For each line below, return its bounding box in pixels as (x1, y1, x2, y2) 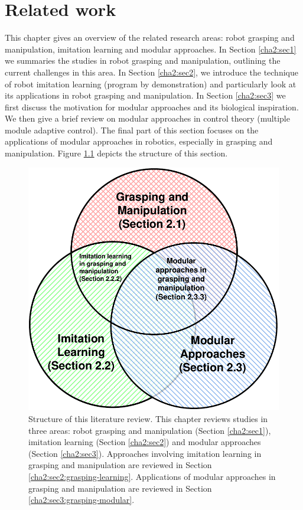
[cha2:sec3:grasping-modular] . (28, 493, 135, 506)
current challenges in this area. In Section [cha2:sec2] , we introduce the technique (5, 66, 298, 78)
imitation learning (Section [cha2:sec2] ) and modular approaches (28, 436, 261, 448)
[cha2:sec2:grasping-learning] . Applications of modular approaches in (28, 470, 276, 482)
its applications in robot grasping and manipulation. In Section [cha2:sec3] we (5, 89, 286, 102)
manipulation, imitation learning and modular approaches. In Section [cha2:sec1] (5, 42, 297, 55)
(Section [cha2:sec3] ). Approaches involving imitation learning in (28, 447, 262, 459)
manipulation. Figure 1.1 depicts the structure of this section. (5, 147, 228, 159)
